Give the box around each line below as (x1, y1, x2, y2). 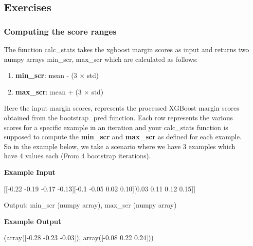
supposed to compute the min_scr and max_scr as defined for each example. (4, 132, 242, 142)
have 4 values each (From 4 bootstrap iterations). (4, 151, 151, 161)
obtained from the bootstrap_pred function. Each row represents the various (4, 112, 233, 122)
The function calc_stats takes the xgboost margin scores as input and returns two (4, 44, 249, 54)
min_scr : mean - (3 (15, 70, 77, 80)
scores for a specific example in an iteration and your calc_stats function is (4, 122, 228, 132)
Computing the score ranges (4, 25, 117, 37)
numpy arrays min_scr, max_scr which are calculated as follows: (4, 54, 198, 64)
